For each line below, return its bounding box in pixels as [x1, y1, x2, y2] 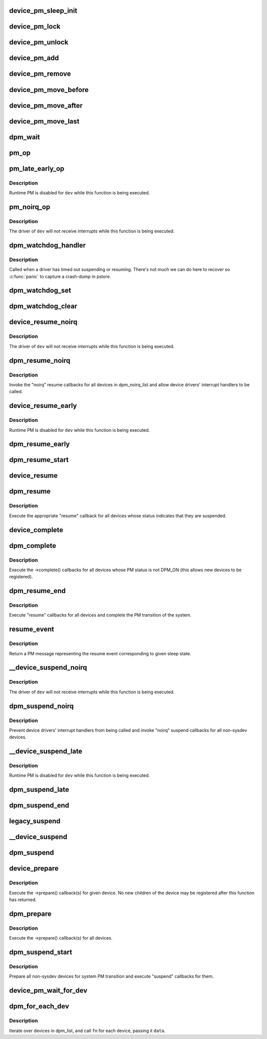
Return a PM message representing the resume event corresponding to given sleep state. [9, 650, 191, 656]
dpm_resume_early [9, 440, 70, 449]
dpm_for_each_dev [9, 1002, 69, 1011]
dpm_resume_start [9, 455, 69, 464]
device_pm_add [9, 54, 59, 62]
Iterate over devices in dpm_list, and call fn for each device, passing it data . [9, 1028, 166, 1034]
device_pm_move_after [9, 101, 83, 110]
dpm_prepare [9, 909, 52, 918]
